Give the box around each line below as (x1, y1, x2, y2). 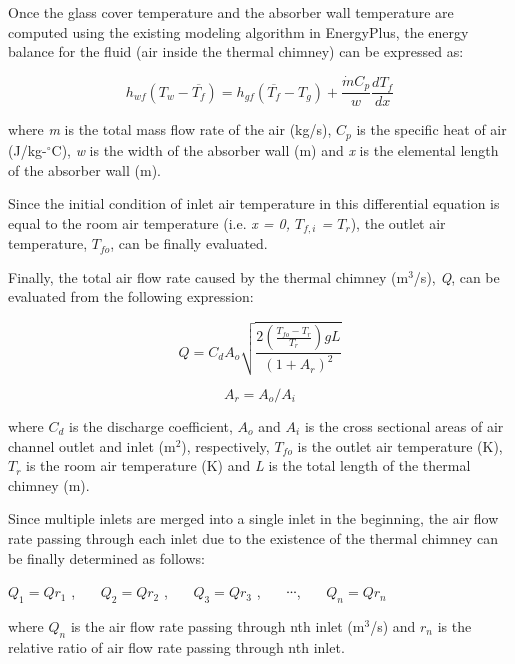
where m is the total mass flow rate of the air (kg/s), (8, 119, 332, 140)
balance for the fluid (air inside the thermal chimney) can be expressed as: (8, 41, 464, 62)
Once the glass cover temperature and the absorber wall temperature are (8, 2, 454, 22)
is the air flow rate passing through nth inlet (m (70, 615, 365, 636)
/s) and (370, 615, 416, 636)
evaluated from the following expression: (8, 286, 254, 307)
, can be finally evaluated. (110, 233, 268, 254)
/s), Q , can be (413, 266, 500, 287)
